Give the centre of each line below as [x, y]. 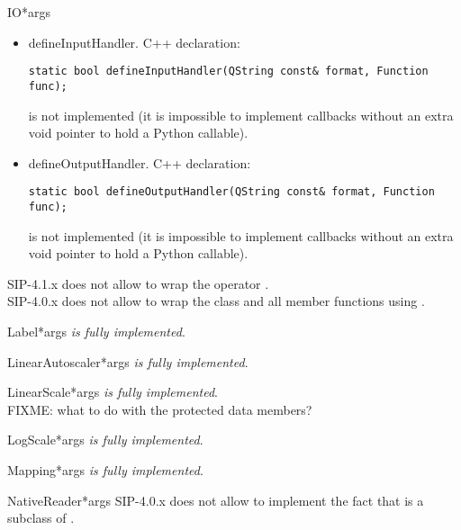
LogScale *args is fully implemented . [105, 440]
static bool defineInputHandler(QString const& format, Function [228, 72]
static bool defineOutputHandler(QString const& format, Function [231, 192]
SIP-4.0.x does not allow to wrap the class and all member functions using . [216, 301]
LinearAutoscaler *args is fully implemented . [128, 361]
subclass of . [41, 518]
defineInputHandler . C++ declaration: [134, 42]
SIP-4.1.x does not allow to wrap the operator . [138, 283]
